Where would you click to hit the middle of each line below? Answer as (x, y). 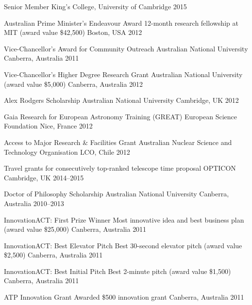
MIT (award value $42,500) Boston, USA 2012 (73, 32)
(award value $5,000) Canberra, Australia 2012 (74, 84)
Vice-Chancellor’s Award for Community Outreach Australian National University (126, 48)
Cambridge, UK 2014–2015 (44, 177)
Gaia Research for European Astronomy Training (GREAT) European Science (120, 116)
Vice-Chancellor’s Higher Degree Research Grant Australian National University (123, 74)
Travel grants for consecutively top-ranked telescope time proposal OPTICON (120, 168)
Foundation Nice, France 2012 (48, 126)
